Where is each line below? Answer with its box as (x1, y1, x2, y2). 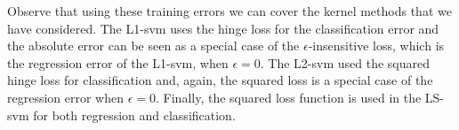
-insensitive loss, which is (308, 36, 445, 55)
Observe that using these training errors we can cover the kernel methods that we (7, 2, 452, 19)
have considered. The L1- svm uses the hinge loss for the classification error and (7, 19, 439, 37)
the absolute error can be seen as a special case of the (7, 36, 300, 55)
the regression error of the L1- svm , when (7, 53, 229, 72)
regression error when (7, 88, 125, 106)
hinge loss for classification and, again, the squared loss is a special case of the (7, 71, 433, 89)
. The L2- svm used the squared (260, 53, 430, 72)
